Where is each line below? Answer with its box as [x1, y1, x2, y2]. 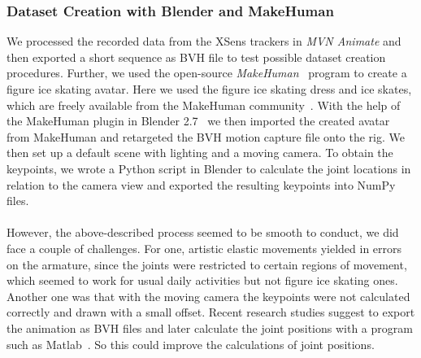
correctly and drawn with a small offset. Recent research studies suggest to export [7, 303, 415, 321]
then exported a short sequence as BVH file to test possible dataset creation [7, 48, 386, 65]
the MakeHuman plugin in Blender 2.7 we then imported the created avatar [7, 112, 390, 129]
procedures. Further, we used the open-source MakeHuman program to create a [7, 64, 407, 81]
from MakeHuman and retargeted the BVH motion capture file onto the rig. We [7, 128, 405, 145]
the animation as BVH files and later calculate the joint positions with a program [7, 319, 413, 336]
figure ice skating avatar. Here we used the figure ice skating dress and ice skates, [7, 81, 412, 97]
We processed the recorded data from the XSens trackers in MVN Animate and [7, 33, 401, 50]
